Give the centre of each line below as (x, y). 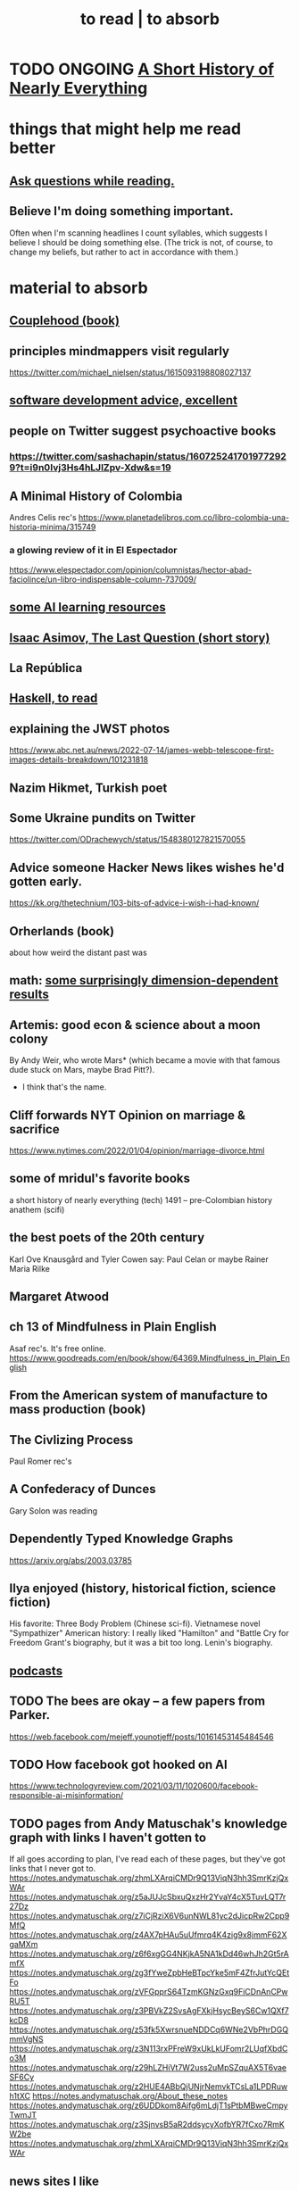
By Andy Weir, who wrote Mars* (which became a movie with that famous (145, 1060)
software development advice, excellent (124, 400)
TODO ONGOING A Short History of (142, 69)
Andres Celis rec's (43, 518)
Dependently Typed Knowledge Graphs (121, 1539)
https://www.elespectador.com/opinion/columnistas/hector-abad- (131, 569)
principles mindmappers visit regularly (120, 351)
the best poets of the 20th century (107, 1237)
